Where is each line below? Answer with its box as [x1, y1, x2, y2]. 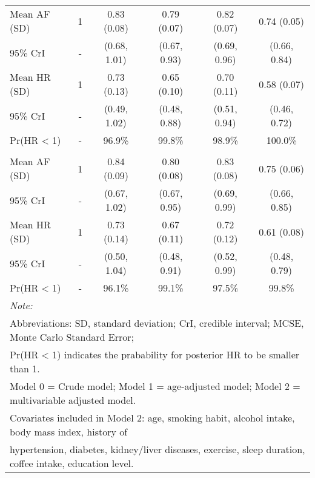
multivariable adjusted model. [10, 393, 136, 407]
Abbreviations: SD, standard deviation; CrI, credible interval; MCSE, [10, 316, 304, 330]
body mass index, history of [10, 425, 128, 439]
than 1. [10, 361, 40, 375]
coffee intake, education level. [10, 456, 134, 470]
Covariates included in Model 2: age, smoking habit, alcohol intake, [10, 411, 295, 425]
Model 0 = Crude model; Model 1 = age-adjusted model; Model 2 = [10, 379, 300, 393]
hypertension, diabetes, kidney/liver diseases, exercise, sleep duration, [10, 442, 305, 456]
